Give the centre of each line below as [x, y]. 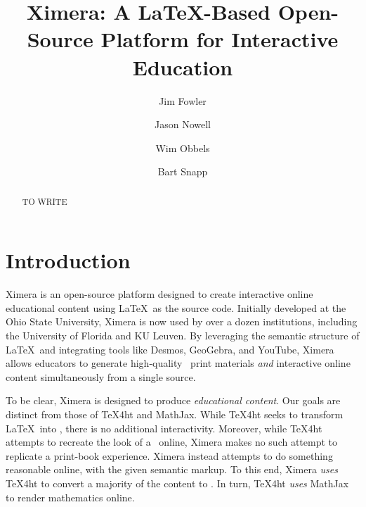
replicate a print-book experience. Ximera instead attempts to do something [169, 455]
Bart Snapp [183, 171]
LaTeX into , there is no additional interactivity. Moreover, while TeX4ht [164, 428]
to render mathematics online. [70, 497]
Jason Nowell [183, 124]
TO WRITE [45, 201]
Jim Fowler [183, 100]
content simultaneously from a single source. [101, 376]
